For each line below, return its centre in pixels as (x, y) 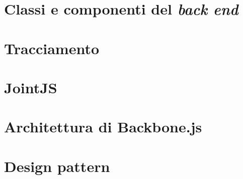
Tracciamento (52, 48)
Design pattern (57, 166)
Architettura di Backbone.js (103, 127)
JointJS (31, 87)
